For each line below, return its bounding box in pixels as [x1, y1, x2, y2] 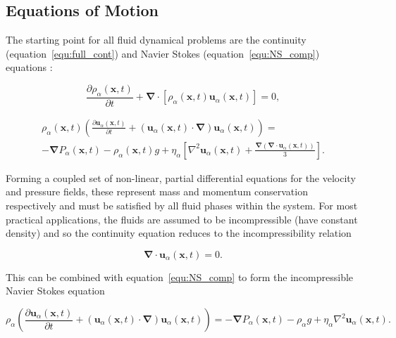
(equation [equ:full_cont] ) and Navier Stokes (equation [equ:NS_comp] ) [6, 46, 320, 60]
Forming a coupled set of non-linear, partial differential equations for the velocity [6, 170, 356, 185]
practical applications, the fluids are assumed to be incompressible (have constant [6, 212, 358, 226]
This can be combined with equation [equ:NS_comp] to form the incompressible [6, 269, 354, 284]
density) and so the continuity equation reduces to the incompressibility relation [6, 226, 352, 240]
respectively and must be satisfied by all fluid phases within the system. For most [6, 198, 358, 213]
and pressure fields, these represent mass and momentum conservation [6, 184, 308, 199]
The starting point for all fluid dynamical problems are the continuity [6, 32, 307, 47]
